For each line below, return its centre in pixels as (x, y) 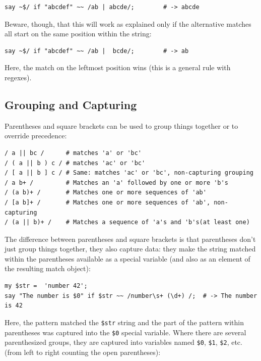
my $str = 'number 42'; (46, 286)
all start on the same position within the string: (78, 34)
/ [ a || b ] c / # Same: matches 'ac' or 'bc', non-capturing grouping (129, 173)
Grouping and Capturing (71, 104)
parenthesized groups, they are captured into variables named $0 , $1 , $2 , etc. (123, 342)
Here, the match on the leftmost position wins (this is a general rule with (118, 67)
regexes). (18, 77)
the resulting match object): (48, 268)
